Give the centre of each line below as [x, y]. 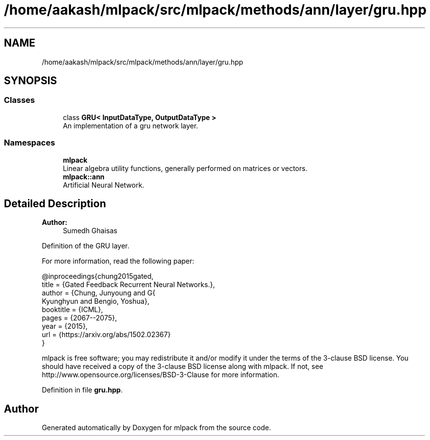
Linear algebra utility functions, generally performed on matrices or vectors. [185, 168]
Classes [20, 100]
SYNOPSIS [31, 81]
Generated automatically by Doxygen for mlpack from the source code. [156, 428]
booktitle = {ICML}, [72, 310]
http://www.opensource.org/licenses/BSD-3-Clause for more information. [160, 375]
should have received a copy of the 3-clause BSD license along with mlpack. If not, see [182, 367]
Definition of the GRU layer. [85, 246]
